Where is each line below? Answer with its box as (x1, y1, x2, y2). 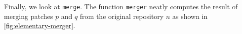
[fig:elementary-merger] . (4, 20, 76, 31)
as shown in (172, 11, 208, 21)
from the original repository (80, 11, 164, 21)
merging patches (4, 11, 53, 21)
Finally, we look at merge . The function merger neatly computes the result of (4, 1, 238, 11)
